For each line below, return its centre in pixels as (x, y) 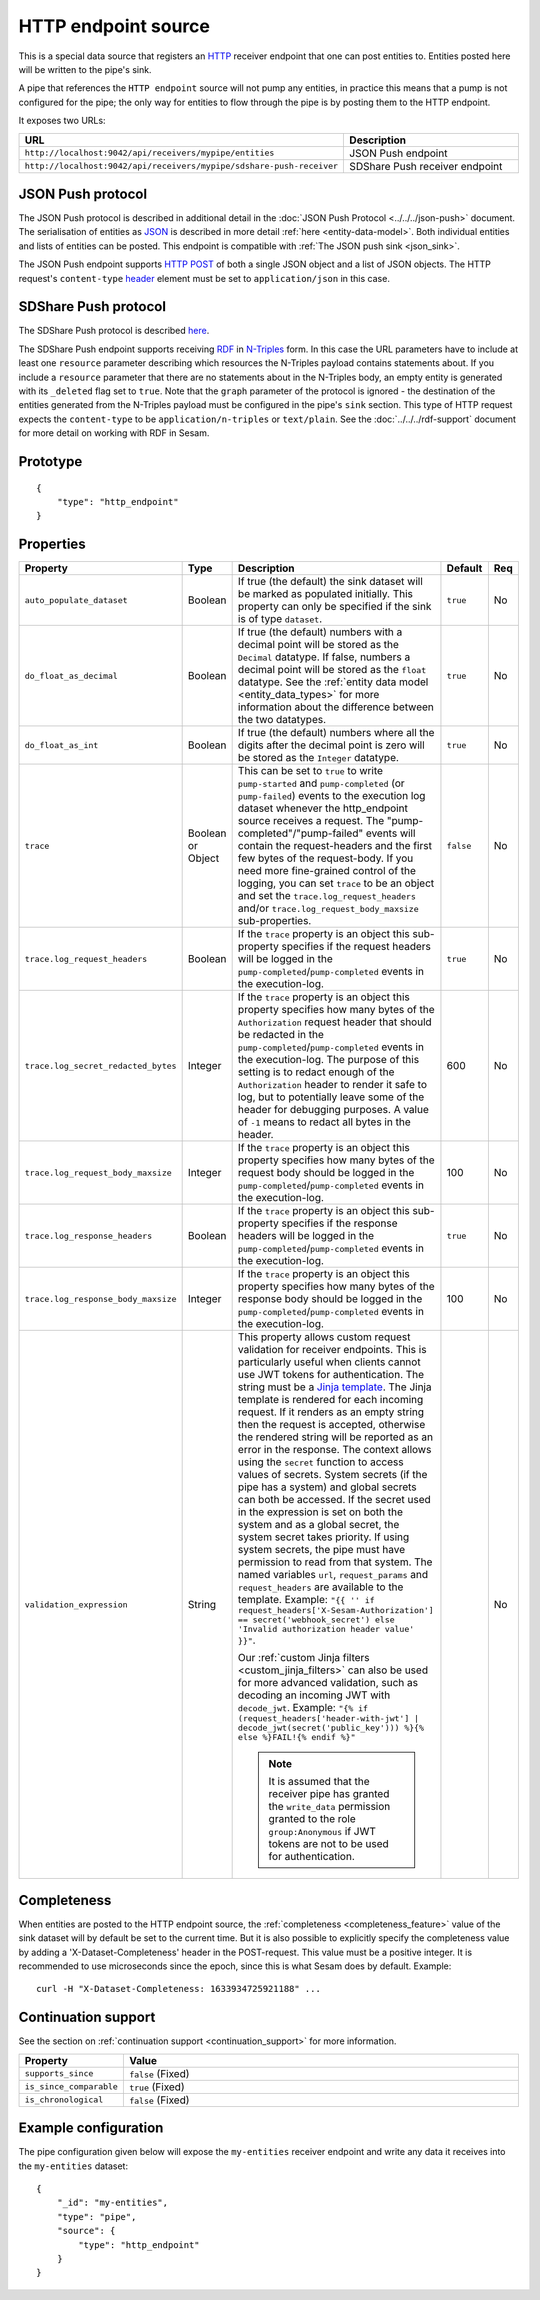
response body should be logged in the (330, 1299)
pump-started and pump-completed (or (321, 783)
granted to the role (312, 1819)
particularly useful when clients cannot (329, 1362)
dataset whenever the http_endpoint (323, 808)
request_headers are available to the (320, 1587)
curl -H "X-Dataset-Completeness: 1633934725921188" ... (179, 1989)
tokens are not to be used (328, 1844)
